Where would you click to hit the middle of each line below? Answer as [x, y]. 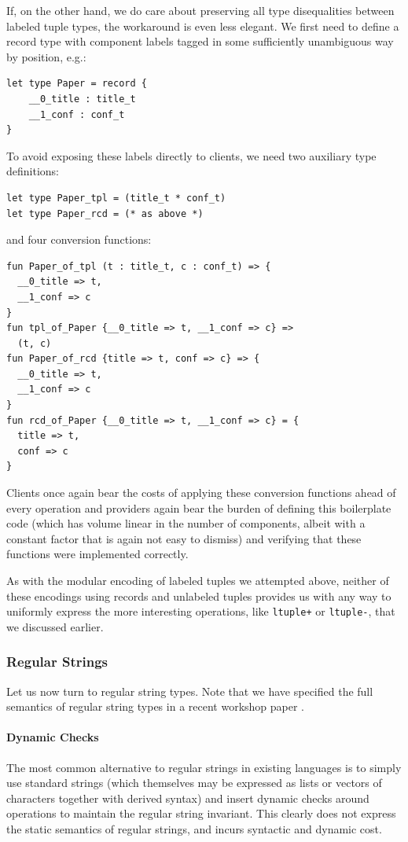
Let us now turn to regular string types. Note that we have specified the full [190, 691]
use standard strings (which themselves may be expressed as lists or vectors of [194, 783]
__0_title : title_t [82, 99]
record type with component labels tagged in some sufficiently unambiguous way [200, 41]
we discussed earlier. [55, 626]
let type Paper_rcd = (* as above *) [105, 213]
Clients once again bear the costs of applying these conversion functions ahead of [201, 493]
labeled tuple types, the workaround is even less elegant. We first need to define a [203, 26]
